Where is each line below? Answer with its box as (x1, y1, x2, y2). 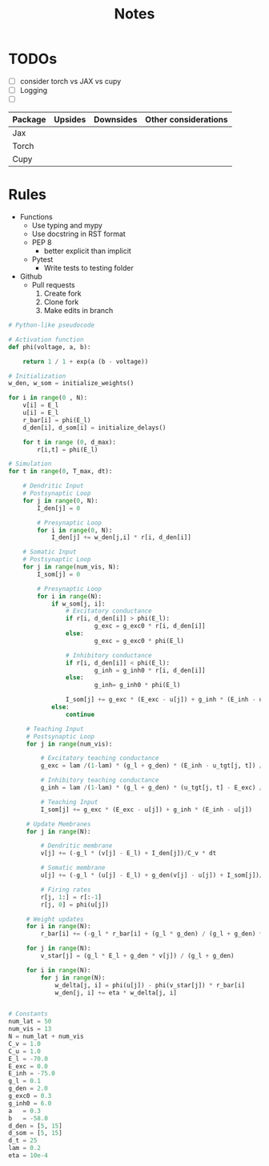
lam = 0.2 (8, 1144, 42, 1152)
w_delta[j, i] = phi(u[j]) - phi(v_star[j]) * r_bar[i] (54, 981, 246, 989)
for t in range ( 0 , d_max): (22, 438, 116, 446)
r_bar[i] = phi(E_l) (22, 416, 91, 424)
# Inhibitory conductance (65, 651, 152, 659)
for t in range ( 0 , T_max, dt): (8, 468, 113, 476)
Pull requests (31, 280, 75, 290)
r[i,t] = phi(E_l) (37, 445, 98, 453)
